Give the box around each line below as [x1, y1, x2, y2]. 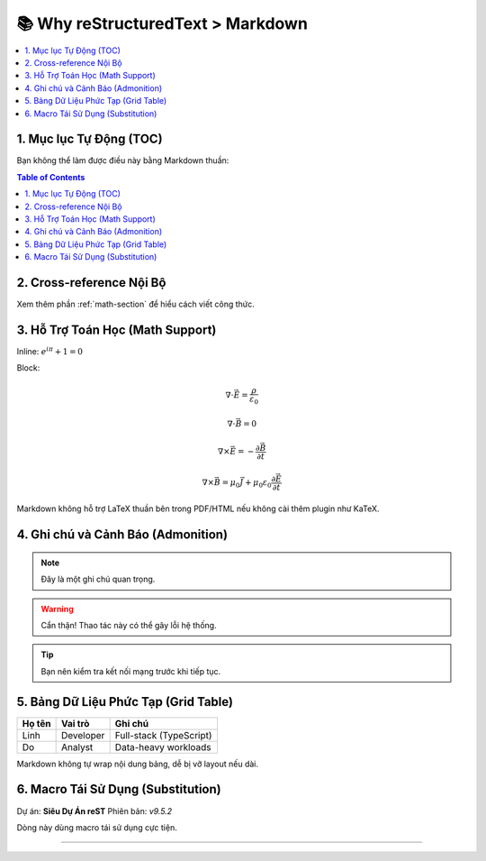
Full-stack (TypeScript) [114, 728, 212, 741]
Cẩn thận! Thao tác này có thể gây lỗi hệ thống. [40, 619, 217, 630]
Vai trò [60, 717, 90, 729]
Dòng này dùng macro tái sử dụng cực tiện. [16, 821, 177, 833]
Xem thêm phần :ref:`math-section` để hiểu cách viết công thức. [16, 298, 256, 310]
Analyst [60, 740, 94, 753]
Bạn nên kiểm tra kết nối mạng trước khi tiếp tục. [40, 665, 221, 676]
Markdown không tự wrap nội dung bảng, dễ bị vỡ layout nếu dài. [16, 758, 259, 769]
